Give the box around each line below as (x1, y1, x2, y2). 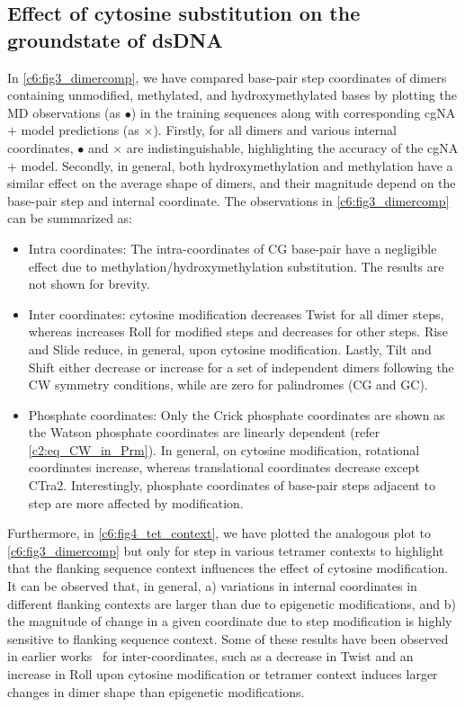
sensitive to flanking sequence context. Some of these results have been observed (7, 629, 449, 648)
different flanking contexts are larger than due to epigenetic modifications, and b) (7, 594, 456, 613)
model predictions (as (21, 121, 139, 139)
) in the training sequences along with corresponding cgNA (130, 103, 456, 121)
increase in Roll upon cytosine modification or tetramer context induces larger (7, 665, 438, 683)
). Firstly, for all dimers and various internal (153, 121, 397, 139)
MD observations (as (7, 103, 121, 121)
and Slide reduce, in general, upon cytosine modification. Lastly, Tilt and (28, 339, 432, 358)
